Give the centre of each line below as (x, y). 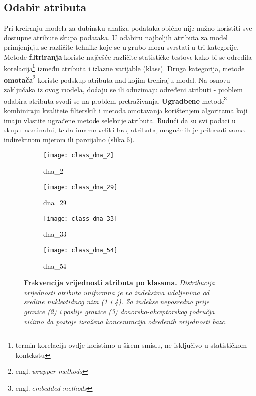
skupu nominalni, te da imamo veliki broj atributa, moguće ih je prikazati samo (124, 130)
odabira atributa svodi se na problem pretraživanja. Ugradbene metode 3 (116, 100)
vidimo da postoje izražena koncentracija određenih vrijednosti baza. (126, 321)
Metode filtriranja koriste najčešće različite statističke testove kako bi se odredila (128, 56)
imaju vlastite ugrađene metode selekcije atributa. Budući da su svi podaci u (120, 120)
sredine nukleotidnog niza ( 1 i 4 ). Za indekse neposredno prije (116, 302)
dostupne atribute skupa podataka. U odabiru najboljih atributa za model (116, 37)
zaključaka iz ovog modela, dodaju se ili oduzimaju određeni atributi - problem (123, 89)
